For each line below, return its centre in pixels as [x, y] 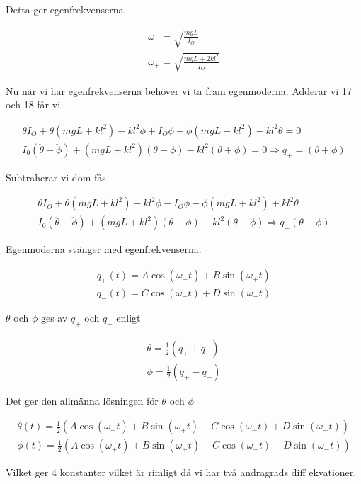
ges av [54, 317]
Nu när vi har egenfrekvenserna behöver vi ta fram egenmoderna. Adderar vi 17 [179, 90]
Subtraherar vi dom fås [56, 177]
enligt [128, 317]
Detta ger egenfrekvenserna [65, 9]
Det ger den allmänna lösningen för [82, 400]
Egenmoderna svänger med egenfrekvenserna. [104, 249]
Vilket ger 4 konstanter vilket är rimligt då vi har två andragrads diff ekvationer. [181, 472]
